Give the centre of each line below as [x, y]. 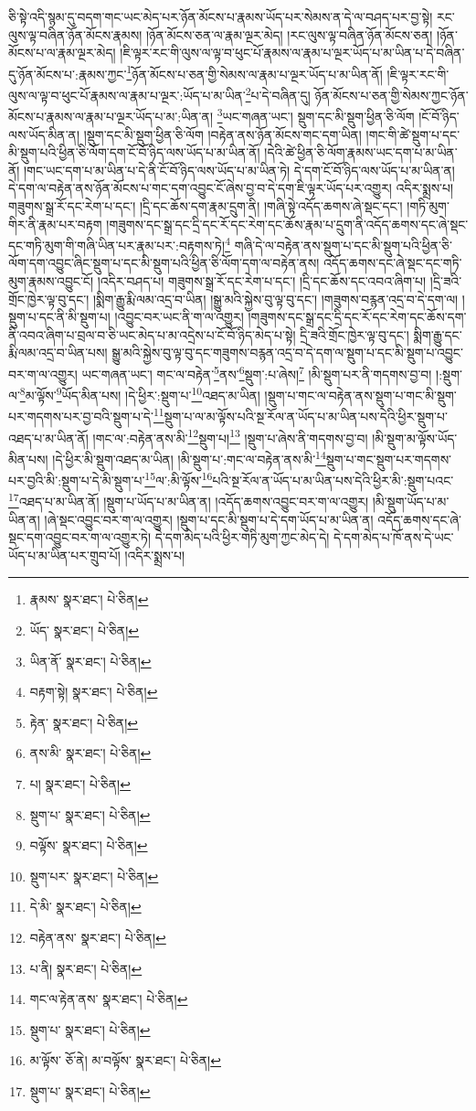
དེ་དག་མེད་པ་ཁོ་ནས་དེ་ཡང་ [394, 537]
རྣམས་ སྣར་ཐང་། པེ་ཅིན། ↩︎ [89, 599]
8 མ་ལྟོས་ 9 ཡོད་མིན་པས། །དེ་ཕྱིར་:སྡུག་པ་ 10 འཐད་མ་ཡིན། [140, 394]
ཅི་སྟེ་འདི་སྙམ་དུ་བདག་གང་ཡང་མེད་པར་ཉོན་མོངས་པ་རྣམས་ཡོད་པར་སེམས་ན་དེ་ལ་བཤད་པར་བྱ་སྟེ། [221, 16]
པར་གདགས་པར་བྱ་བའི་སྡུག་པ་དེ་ [81, 417]
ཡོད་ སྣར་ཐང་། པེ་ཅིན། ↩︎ [85, 630]
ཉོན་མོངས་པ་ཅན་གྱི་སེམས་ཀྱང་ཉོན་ [391, 95]
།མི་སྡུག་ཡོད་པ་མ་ [411, 502]
